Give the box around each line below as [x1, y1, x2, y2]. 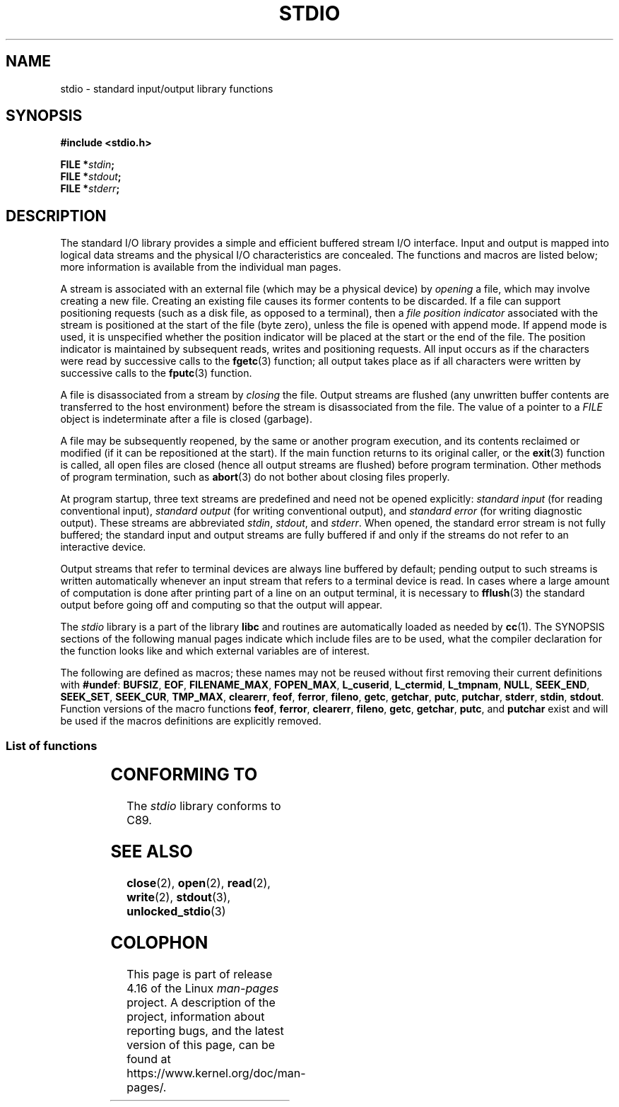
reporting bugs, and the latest [126, 1023, 284, 1038]
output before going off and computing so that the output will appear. [60, 599, 382, 611]
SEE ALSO [110, 840, 193, 862]
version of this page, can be [126, 1037, 276, 1052]
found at [126, 1051, 171, 1066]
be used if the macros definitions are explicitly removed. [60, 715, 322, 727]
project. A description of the [126, 995, 276, 1009]
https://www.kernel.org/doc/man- [126, 1065, 306, 1080]
